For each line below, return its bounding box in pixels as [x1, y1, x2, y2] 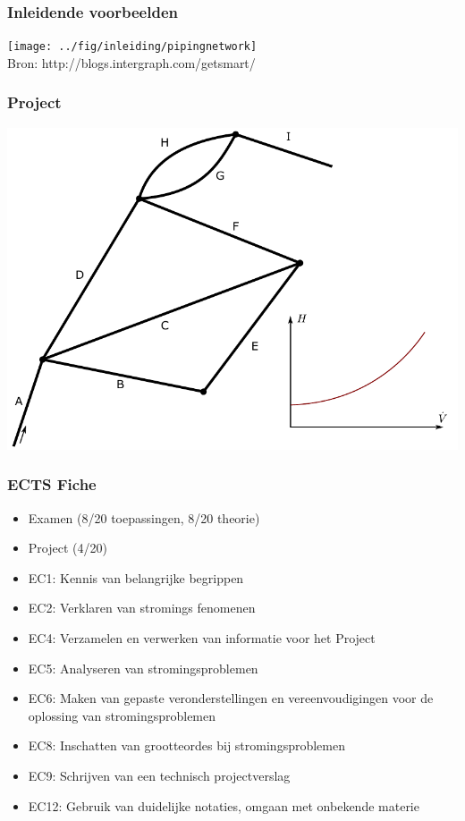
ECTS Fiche [7, 473, 97, 495]
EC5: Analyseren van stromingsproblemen [28, 658, 258, 677]
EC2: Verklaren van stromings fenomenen [28, 598, 256, 617]
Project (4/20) [28, 538, 107, 557]
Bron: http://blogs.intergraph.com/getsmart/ [7, 53, 256, 72]
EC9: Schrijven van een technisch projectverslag [28, 766, 291, 785]
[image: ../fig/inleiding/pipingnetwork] [7, 40, 258, 54]
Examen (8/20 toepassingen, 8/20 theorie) [28, 508, 260, 527]
